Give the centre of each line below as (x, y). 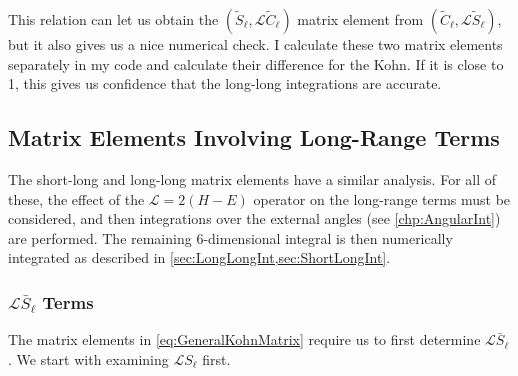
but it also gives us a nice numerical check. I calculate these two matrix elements (255, 44)
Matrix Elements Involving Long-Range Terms (254, 137)
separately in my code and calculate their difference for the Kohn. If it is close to (256, 63)
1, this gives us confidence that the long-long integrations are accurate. (225, 83)
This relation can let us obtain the (113, 19)
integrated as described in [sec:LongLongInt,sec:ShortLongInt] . (199, 257)
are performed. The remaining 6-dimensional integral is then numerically (230, 237)
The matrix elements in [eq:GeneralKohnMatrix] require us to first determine (244, 339)
